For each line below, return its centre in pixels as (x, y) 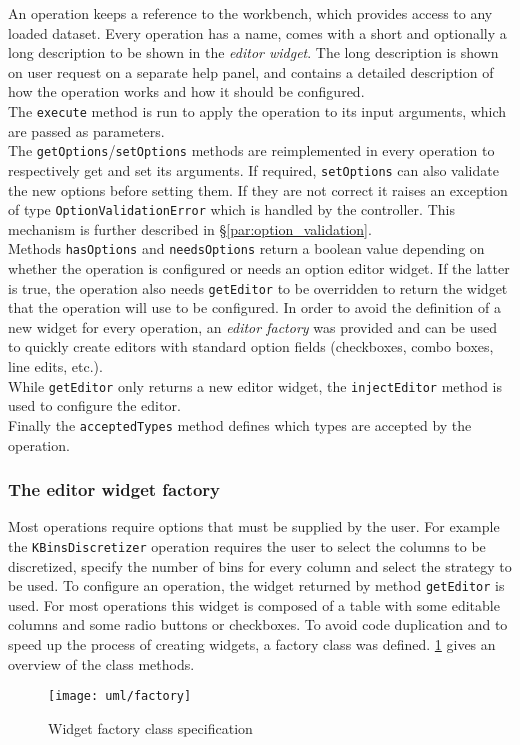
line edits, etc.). (55, 366)
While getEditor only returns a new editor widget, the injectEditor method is (255, 385)
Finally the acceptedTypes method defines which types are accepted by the (240, 424)
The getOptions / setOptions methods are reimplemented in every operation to (251, 150)
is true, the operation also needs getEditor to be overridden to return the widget (258, 287)
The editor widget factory (114, 489)
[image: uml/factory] (120, 696)
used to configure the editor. (94, 405)
